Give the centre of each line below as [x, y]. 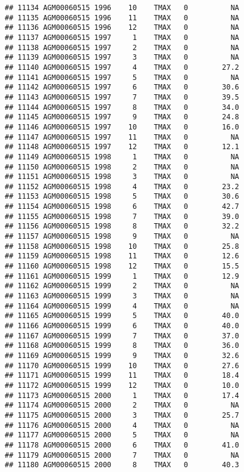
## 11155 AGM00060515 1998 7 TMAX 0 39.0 [122, 216]
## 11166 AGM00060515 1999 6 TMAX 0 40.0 [122, 326]
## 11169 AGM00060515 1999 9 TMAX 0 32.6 [122, 355]
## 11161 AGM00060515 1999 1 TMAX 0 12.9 [122, 276]
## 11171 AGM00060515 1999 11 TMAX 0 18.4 [122, 376]
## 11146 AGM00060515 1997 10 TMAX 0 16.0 [122, 127]
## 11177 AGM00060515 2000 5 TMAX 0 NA [122, 435]
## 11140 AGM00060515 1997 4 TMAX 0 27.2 [122, 67]
